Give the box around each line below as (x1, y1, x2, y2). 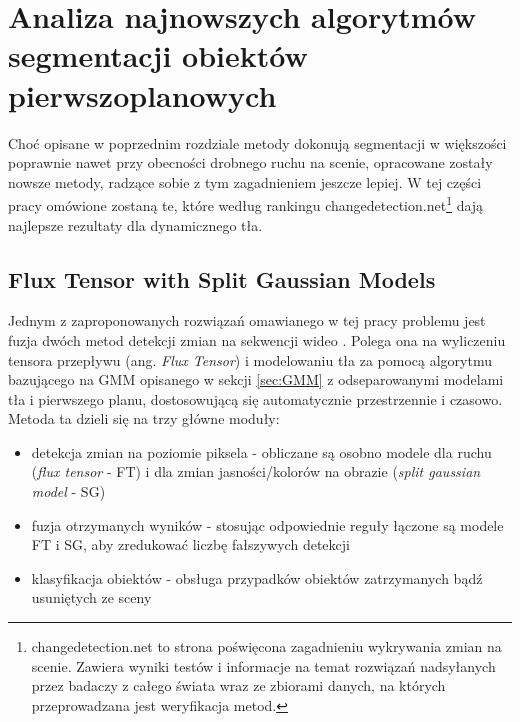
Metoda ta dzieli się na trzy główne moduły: (8, 408, 280, 429)
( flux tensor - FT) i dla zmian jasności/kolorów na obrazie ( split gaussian (31, 461, 481, 482)
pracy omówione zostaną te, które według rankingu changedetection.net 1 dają (8, 192, 484, 215)
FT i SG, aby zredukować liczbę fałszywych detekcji (31, 534, 350, 555)
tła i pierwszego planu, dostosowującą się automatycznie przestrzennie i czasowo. (8, 388, 503, 409)
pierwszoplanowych (8, 74, 277, 115)
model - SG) (31, 481, 106, 502)
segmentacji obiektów (8, 35, 308, 76)
